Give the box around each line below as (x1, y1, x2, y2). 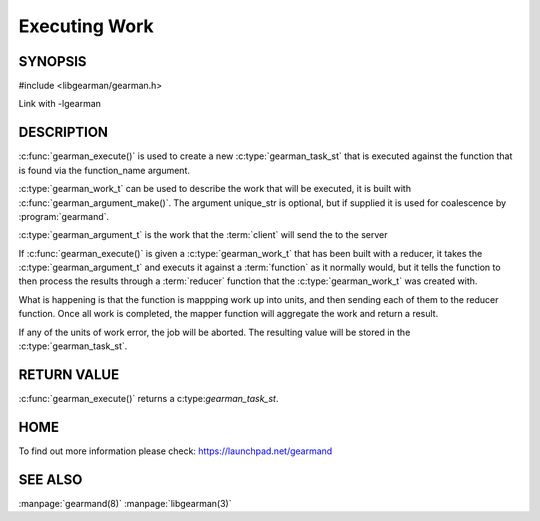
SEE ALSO (18, 471, 83, 488)
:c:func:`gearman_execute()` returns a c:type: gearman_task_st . (18, 392, 279, 404)
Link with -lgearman (18, 98, 102, 110)
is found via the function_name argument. (18, 164, 190, 176)
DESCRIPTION (18, 124, 109, 141)
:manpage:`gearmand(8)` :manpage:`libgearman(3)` (18, 497, 232, 509)
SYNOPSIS (18, 53, 87, 70)
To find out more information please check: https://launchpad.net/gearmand (18, 445, 333, 457)
